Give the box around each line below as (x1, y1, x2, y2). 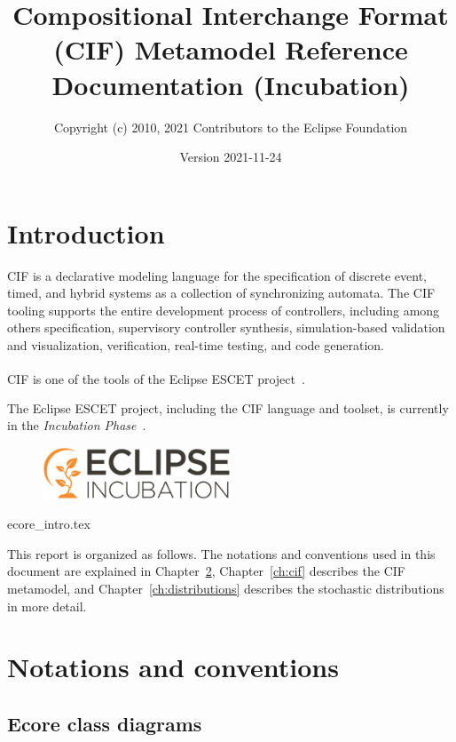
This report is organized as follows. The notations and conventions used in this (7, 544, 436, 562)
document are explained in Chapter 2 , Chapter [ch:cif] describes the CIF (7, 562, 405, 580)
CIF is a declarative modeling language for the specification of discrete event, (7, 266, 428, 284)
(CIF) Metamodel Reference (53, 31, 408, 68)
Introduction (7, 214, 165, 251)
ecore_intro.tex (7, 515, 90, 533)
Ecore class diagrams (7, 709, 202, 737)
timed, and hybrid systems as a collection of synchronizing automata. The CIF (7, 283, 436, 302)
